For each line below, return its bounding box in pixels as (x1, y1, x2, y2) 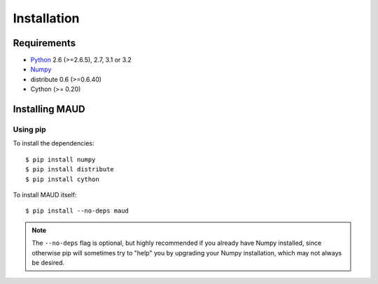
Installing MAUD (13, 104, 85, 115)
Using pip (13, 125, 47, 134)
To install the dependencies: (13, 139, 94, 148)
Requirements (13, 37, 76, 49)
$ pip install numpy (25, 155, 96, 164)
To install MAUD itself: (13, 190, 77, 199)
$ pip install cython (25, 175, 99, 183)
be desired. (31, 258, 64, 267)
